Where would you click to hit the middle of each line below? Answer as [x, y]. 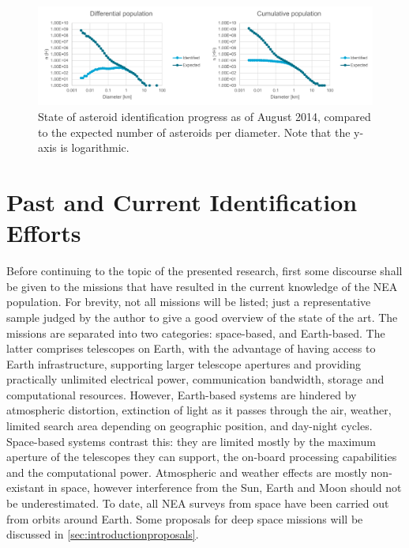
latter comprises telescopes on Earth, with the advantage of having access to [191, 348]
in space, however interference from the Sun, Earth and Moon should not [225, 488]
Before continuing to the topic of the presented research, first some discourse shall [204, 271]
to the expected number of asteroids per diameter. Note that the [194, 132]
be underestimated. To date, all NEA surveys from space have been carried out [198, 503]
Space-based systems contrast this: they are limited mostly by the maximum [191, 441]
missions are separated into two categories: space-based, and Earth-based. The [196, 333]
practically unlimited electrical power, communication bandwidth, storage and [195, 379]
